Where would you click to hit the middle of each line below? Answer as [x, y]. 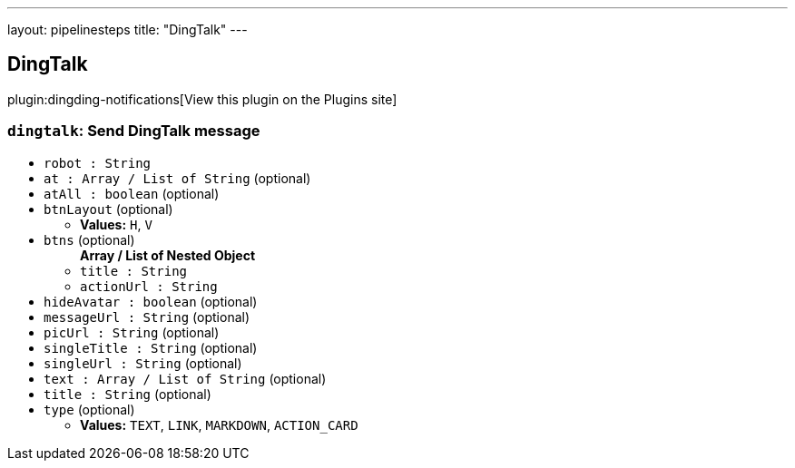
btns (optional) [89, 239]
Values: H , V [116, 224]
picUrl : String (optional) [132, 332]
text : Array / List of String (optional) [185, 378]
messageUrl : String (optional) [147, 317]
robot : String [98, 163]
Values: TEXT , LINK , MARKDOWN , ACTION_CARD [219, 424]
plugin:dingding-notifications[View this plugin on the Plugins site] [202, 99]
